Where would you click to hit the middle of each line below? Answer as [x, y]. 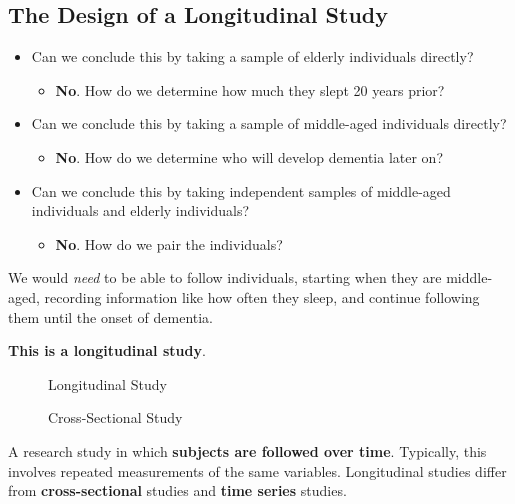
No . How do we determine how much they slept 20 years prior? [250, 89]
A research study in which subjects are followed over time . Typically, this [247, 450]
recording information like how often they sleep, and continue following [262, 296]
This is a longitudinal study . [107, 350]
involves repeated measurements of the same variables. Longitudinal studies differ [257, 470]
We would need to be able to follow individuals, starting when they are [225, 277]
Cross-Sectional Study [115, 417]
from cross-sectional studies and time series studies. [177, 490]
